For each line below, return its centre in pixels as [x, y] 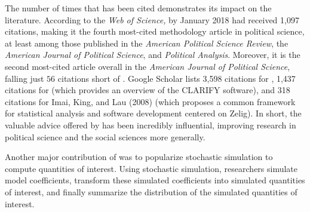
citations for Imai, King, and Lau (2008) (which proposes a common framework [150, 101]
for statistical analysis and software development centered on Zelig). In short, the [153, 113]
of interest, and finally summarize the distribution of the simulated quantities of [151, 191]
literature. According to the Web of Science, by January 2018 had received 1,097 [152, 19]
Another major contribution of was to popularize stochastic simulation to [139, 157]
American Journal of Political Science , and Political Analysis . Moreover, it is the [153, 55]
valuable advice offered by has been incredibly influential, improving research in [151, 125]
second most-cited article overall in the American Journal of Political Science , [148, 66]
